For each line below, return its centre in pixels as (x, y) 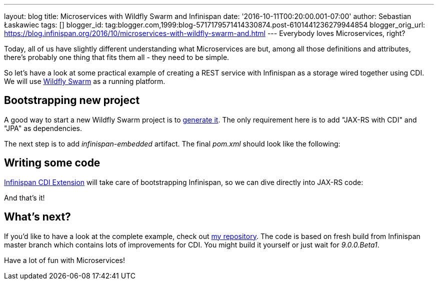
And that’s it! (24, 197)
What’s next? (37, 217)
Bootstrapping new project (72, 100)
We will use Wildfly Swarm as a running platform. (85, 81)
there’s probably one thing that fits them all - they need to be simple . (117, 57)
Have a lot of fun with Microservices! (65, 260)
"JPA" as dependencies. (43, 128)
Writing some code (52, 163)
